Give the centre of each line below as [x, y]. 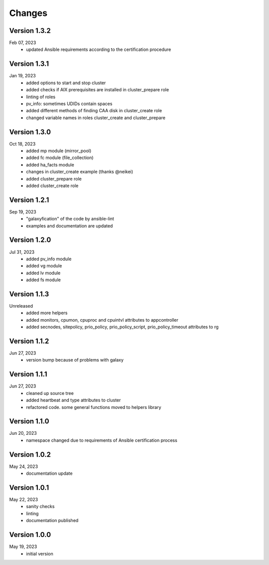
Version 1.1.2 [29, 341]
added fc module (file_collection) [60, 158]
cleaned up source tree [50, 393]
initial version [40, 554]
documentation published [52, 521]
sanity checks [40, 507]
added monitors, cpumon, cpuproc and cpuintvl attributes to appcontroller [102, 320]
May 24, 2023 [24, 466]
